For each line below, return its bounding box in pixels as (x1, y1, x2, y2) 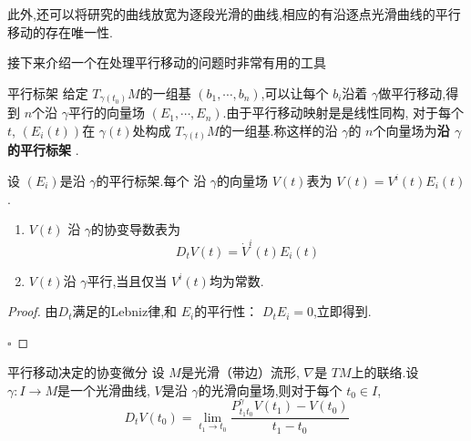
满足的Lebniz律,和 (72, 302, 178, 321)
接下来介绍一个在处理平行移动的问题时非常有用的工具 (7, 53, 326, 72)
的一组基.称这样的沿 (219, 120, 338, 139)
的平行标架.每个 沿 (96, 171, 207, 190)
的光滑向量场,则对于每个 (198, 380, 343, 399)
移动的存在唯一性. (7, 22, 113, 41)
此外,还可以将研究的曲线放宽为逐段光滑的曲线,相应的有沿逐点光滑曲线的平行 (7, 5, 461, 23)
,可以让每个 (261, 83, 329, 102)
